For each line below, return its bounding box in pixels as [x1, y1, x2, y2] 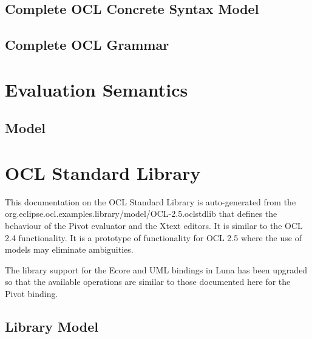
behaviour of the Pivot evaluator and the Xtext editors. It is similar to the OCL [5, 219, 303, 232]
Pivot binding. [5, 287, 58, 300]
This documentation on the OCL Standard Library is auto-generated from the [5, 195, 296, 208]
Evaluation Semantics [5, 77, 188, 101]
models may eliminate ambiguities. [5, 243, 134, 256]
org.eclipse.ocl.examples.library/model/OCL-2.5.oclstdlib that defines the [5, 207, 277, 220]
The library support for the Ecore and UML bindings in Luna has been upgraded [5, 263, 308, 276]
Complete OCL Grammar [5, 35, 169, 54]
